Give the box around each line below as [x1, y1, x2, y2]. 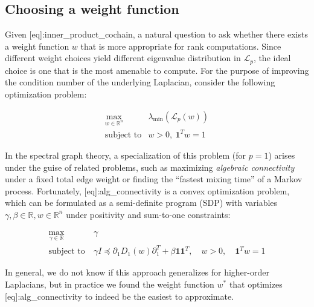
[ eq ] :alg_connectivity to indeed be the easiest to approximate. [5, 289, 234, 302]
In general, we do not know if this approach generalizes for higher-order [5, 266, 269, 279]
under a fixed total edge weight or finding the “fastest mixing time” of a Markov [5, 173, 303, 185]
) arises [268, 148, 295, 161]
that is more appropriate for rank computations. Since [80, 39, 281, 52]
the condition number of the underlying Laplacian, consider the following [5, 76, 275, 88]
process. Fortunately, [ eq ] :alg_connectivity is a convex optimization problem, [5, 184, 290, 197]
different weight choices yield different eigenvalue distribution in [5, 51, 241, 64]
